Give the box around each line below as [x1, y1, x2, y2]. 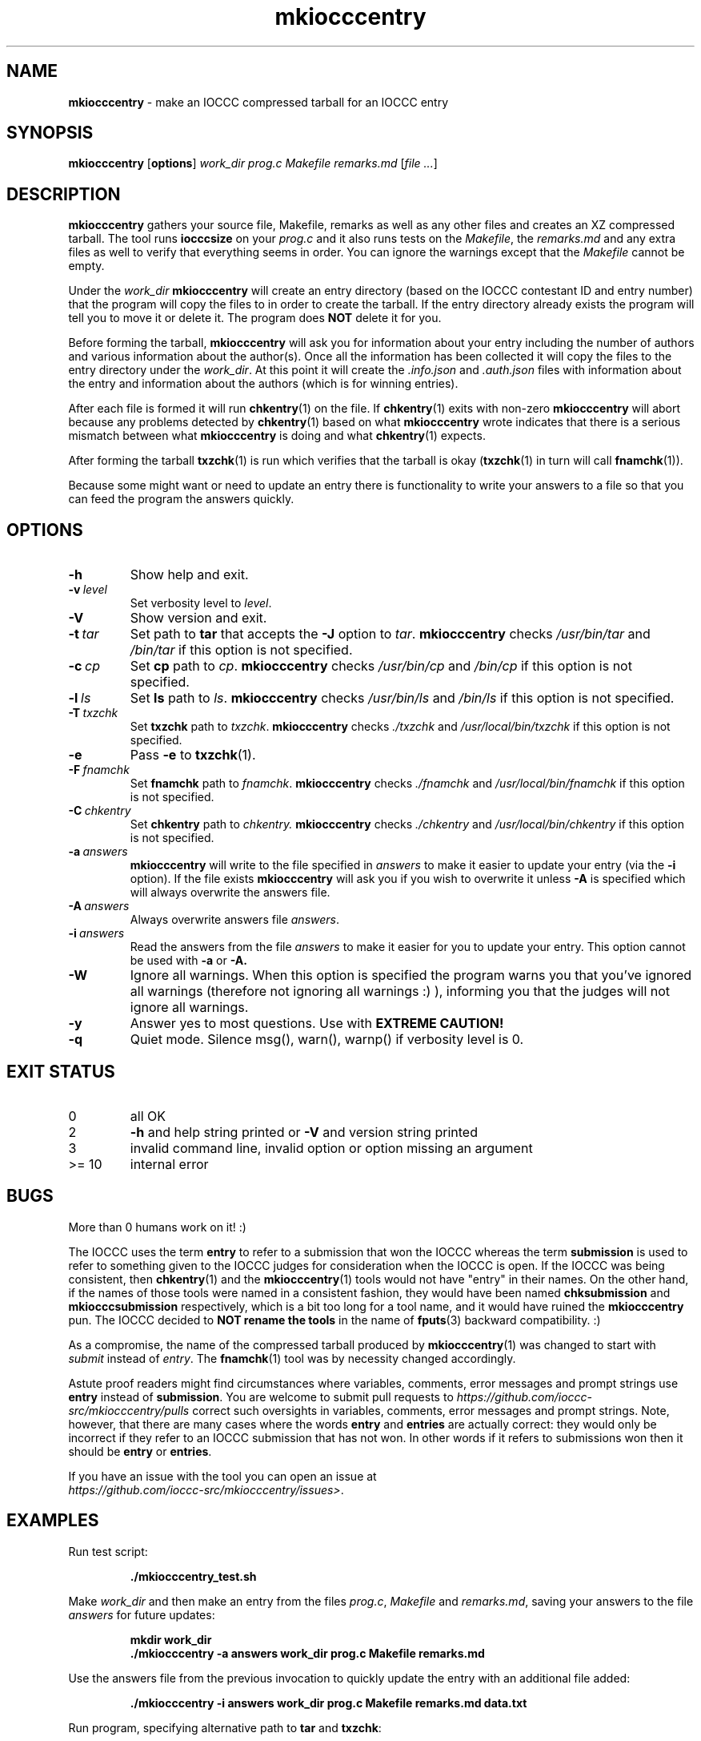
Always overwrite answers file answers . [130, 913, 340, 927]
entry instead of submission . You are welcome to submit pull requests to [68, 1389, 454, 1404]
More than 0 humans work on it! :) [68, 1219, 246, 1234]
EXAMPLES [6, 1510, 99, 1531]
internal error [130, 1155, 209, 1172]
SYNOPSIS [6, 123, 94, 143]
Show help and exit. [130, 566, 249, 583]
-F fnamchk [68, 763, 130, 777]
